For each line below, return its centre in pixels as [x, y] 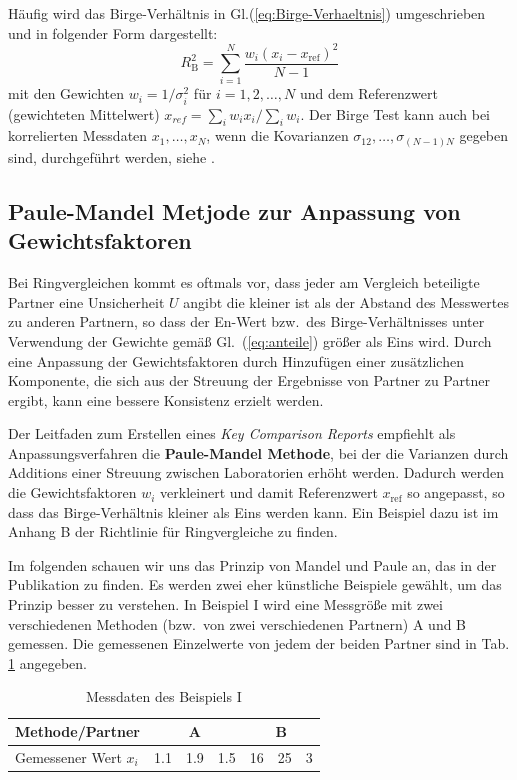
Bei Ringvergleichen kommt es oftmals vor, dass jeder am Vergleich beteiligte [244, 282]
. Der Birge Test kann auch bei [395, 113]
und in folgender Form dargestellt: [113, 32]
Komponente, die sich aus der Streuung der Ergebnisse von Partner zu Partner [249, 380]
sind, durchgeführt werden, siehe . [111, 156]
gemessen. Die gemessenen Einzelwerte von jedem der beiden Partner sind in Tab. [259, 643]
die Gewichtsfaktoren [72, 492]
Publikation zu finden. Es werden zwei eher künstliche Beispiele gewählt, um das [255, 584]
